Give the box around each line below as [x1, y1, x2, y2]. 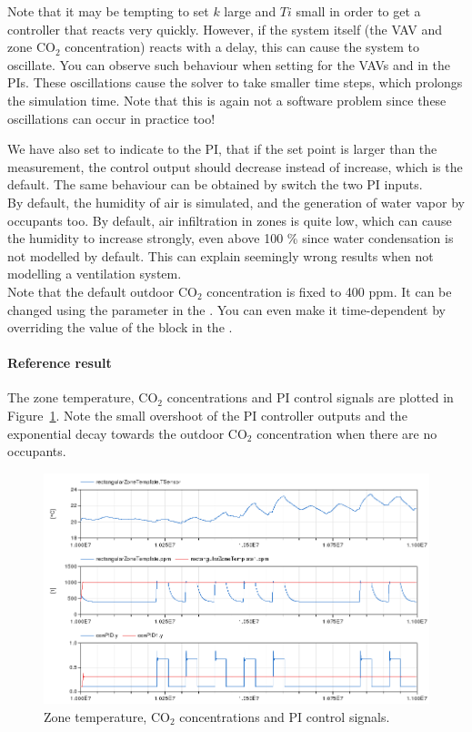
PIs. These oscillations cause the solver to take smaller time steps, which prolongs [7, 73, 463, 92]
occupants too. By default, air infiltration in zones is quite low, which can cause [7, 210, 452, 229]
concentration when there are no [256, 423, 437, 442]
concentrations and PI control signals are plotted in [166, 388, 454, 407]
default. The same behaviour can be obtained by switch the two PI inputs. [7, 175, 423, 194]
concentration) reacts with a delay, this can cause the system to [65, 37, 419, 56]
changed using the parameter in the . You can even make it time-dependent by [7, 300, 446, 319]
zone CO [7, 37, 55, 56]
